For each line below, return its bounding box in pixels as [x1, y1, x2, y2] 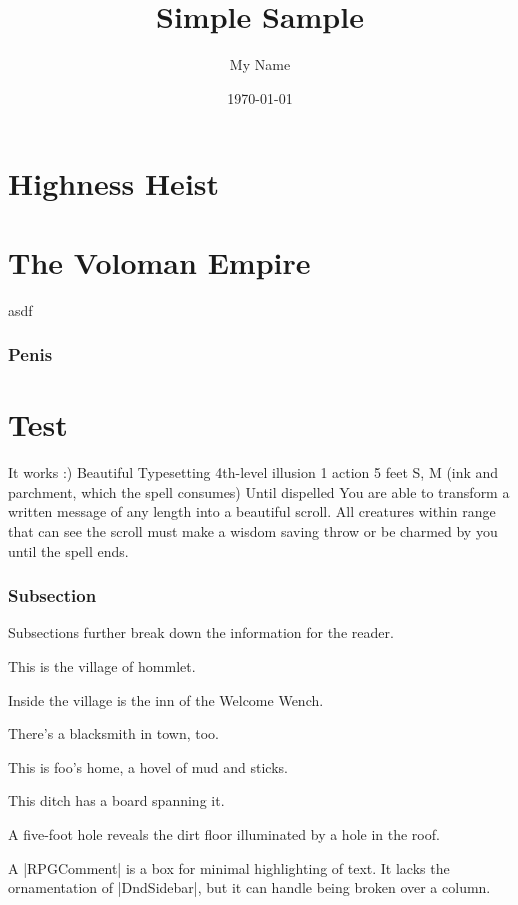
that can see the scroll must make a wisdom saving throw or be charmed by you [8, 520, 498, 541]
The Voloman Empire [8, 241, 311, 282]
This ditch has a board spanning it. [8, 790, 225, 811]
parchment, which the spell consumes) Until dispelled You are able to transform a [8, 481, 510, 502]
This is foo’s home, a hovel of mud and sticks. [8, 756, 288, 777]
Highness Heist [8, 163, 220, 204]
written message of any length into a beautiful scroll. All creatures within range [8, 501, 496, 522]
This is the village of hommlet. [8, 655, 196, 676]
